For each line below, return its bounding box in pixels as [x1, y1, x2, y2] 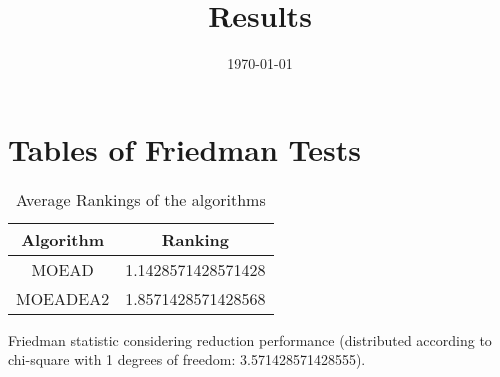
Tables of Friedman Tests [8, 128, 361, 169]
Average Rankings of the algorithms [15, 187, 266, 211]
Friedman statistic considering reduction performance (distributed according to [8, 329, 492, 350]
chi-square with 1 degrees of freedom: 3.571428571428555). [8, 349, 366, 370]
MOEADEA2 [16, 286, 110, 310]
